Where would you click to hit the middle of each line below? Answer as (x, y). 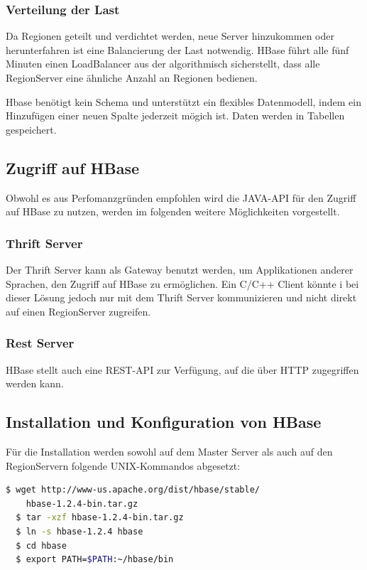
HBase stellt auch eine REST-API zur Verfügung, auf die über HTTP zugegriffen (182, 369)
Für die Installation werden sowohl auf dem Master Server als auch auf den (169, 451)
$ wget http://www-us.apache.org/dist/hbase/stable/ (133, 490)
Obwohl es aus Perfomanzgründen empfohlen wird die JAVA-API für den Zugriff (181, 197)
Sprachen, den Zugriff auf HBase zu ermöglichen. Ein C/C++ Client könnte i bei (182, 283)
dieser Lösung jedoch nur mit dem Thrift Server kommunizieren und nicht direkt (181, 297)
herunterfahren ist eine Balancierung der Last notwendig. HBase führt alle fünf (177, 49)
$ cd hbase (41, 545)
